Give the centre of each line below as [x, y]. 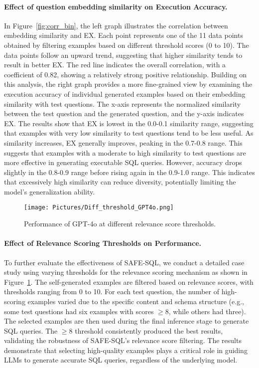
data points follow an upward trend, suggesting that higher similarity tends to [123, 55]
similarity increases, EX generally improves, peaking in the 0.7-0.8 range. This [123, 142]
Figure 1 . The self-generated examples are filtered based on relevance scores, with [129, 281]
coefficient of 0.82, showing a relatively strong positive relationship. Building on [126, 74]
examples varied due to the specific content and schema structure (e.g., [136, 301]
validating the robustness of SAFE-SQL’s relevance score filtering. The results [123, 340]
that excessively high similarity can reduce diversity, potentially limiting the [120, 182]
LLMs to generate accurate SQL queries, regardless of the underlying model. [121, 360]
